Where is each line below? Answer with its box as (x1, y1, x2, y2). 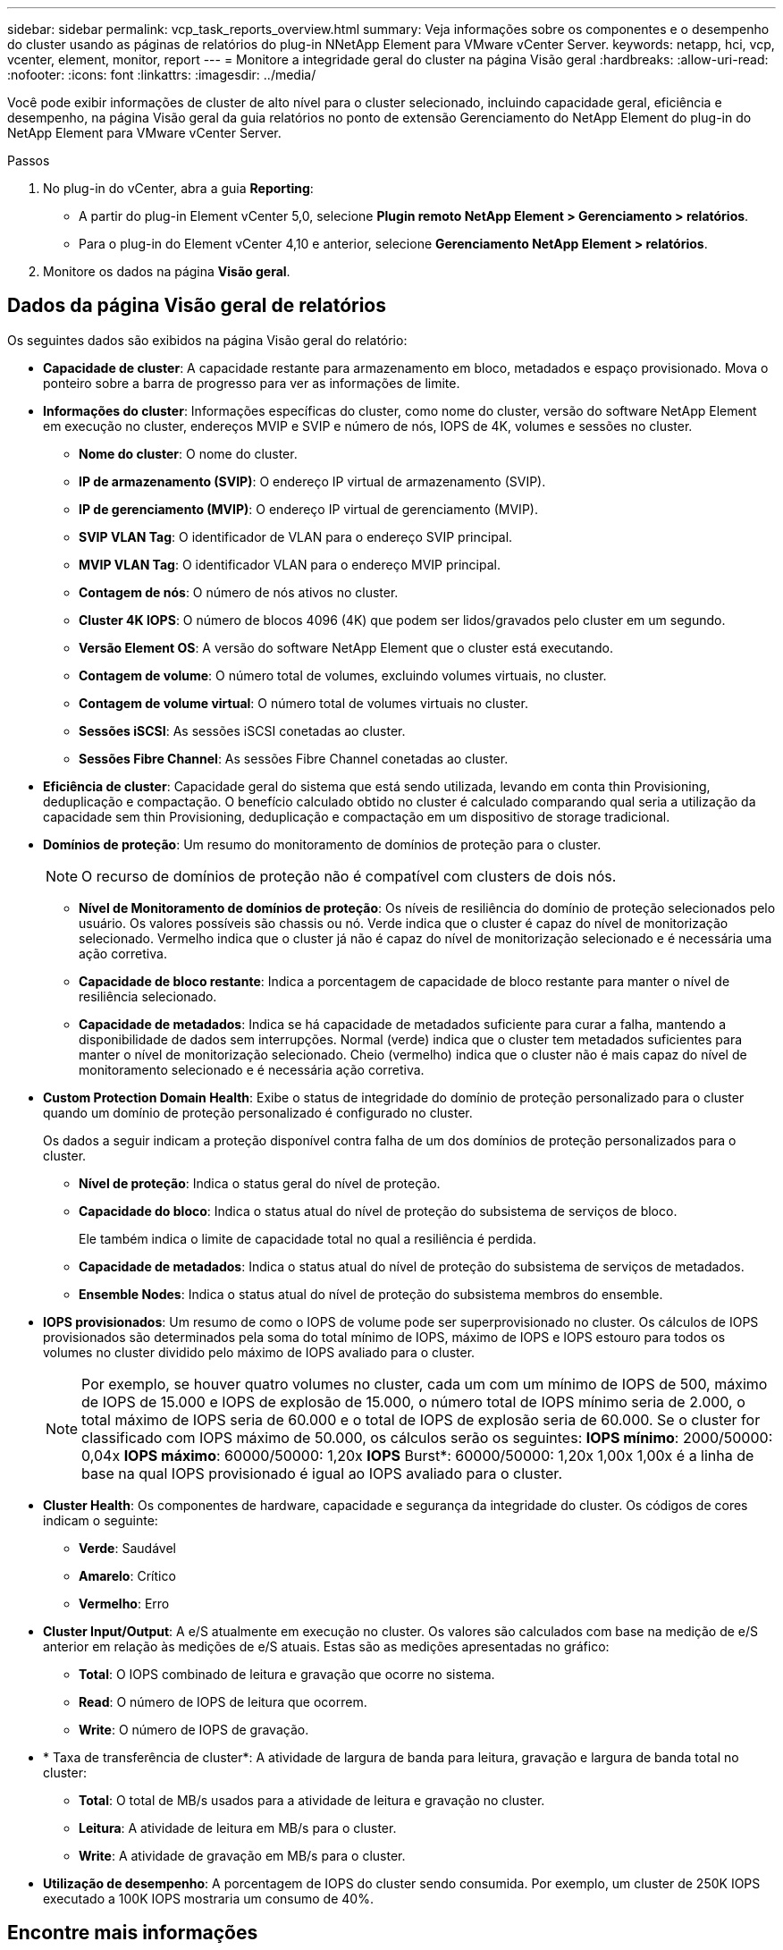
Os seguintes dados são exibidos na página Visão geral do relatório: (7, 332, 408, 348)
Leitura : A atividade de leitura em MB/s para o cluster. (79, 1819, 397, 1836)
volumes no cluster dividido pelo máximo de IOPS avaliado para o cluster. (43, 1344, 476, 1360)
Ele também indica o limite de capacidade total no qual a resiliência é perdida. (79, 1230, 537, 1246)
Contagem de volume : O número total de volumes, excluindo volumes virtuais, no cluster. (79, 667, 607, 683)
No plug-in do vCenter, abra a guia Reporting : (43, 181, 314, 196)
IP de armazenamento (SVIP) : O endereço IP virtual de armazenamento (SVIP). (79, 473, 546, 489)
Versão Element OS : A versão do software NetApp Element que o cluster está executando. (79, 639, 613, 655)
